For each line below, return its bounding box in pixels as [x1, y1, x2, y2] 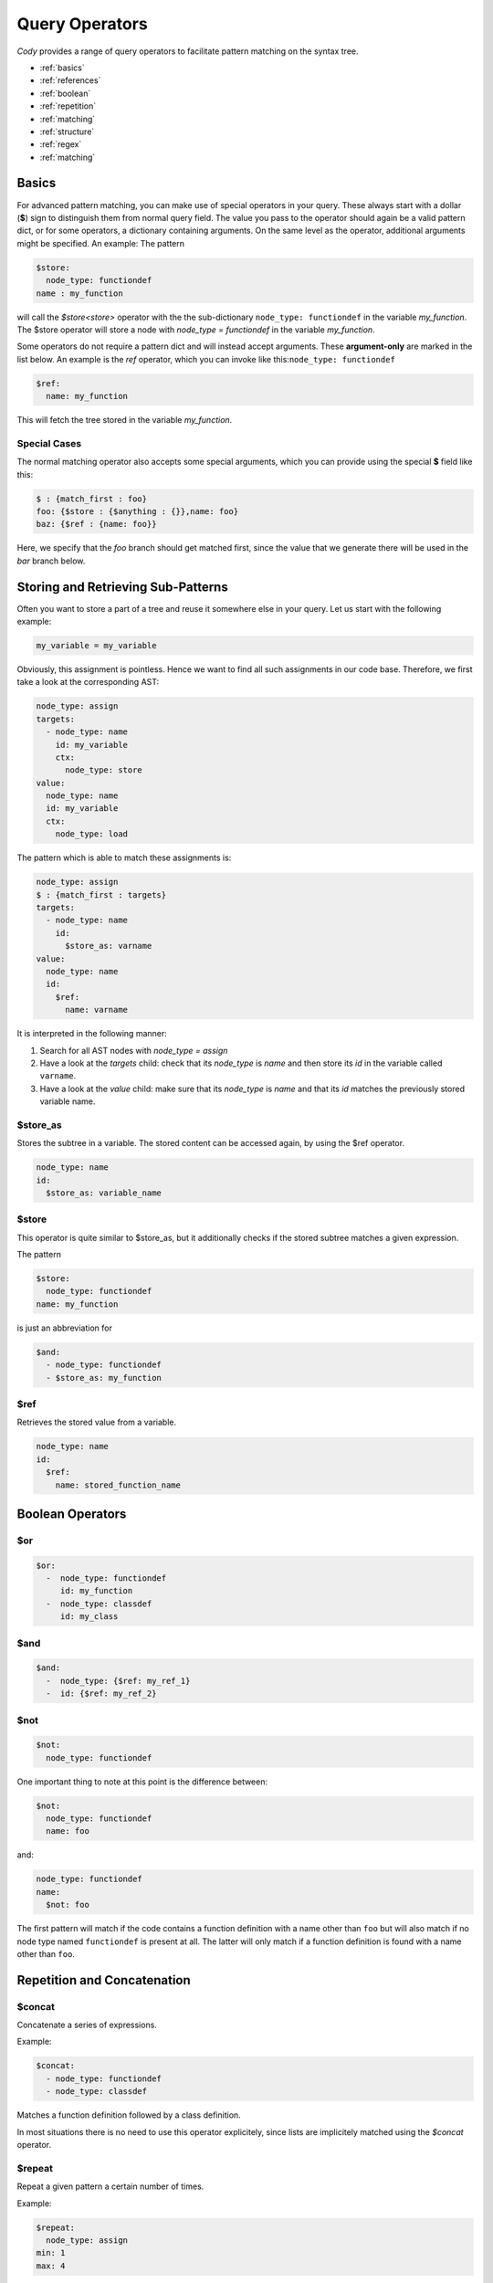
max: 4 [36, 2260, 66, 2271]
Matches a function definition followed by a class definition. [16, 2109, 241, 2120]
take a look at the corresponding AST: [16, 677, 160, 688]
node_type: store [65, 765, 143, 775]
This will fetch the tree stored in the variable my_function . [16, 415, 233, 426]
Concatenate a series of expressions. [16, 2019, 157, 2031]
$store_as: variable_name [46, 1187, 162, 1198]
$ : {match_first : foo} [36, 493, 148, 504]
